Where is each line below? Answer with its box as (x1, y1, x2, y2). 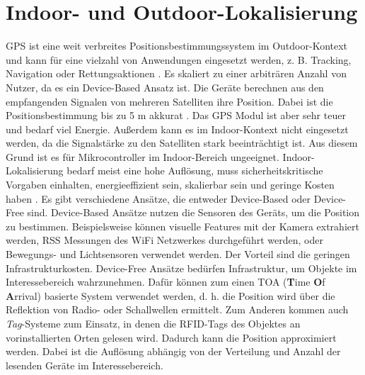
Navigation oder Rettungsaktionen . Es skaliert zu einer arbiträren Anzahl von (6, 66, 347, 81)
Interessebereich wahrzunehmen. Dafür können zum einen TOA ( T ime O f (6, 274, 325, 289)
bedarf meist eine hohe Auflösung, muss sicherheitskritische (66, 163, 323, 178)
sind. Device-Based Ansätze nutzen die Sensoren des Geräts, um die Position (27, 205, 360, 220)
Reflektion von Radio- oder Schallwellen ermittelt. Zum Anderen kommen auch (6, 302, 349, 317)
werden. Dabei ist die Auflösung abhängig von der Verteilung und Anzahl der (6, 344, 341, 359)
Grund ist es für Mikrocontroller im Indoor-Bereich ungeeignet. (6, 149, 279, 164)
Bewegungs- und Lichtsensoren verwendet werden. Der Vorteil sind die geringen (6, 247, 350, 262)
